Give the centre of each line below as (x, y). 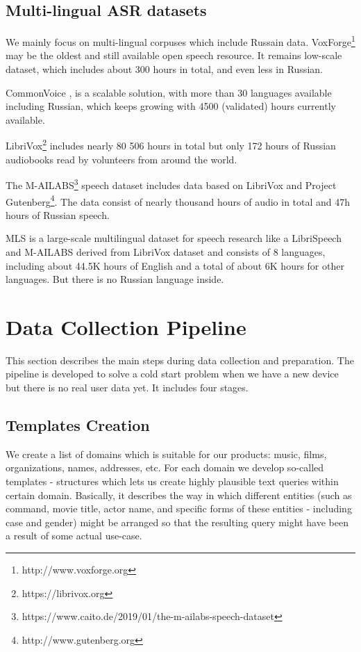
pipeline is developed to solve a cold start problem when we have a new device (172, 374)
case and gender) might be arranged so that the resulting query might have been (177, 522)
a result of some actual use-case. (74, 536)
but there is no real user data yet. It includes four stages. (127, 388)
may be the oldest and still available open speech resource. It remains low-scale (174, 55)
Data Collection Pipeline (126, 326)
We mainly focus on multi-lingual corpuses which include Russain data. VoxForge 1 (180, 41)
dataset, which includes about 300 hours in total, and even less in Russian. (164, 69)
